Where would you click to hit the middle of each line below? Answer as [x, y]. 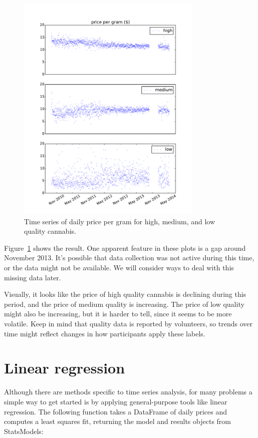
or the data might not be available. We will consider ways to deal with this [119, 268]
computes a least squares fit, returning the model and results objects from [117, 421]
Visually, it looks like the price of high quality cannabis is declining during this [125, 294]
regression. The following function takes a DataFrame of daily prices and [115, 411]
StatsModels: [24, 431]
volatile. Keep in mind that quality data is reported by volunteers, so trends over [128, 324]
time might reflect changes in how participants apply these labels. [105, 333]
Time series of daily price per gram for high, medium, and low [120, 221]
